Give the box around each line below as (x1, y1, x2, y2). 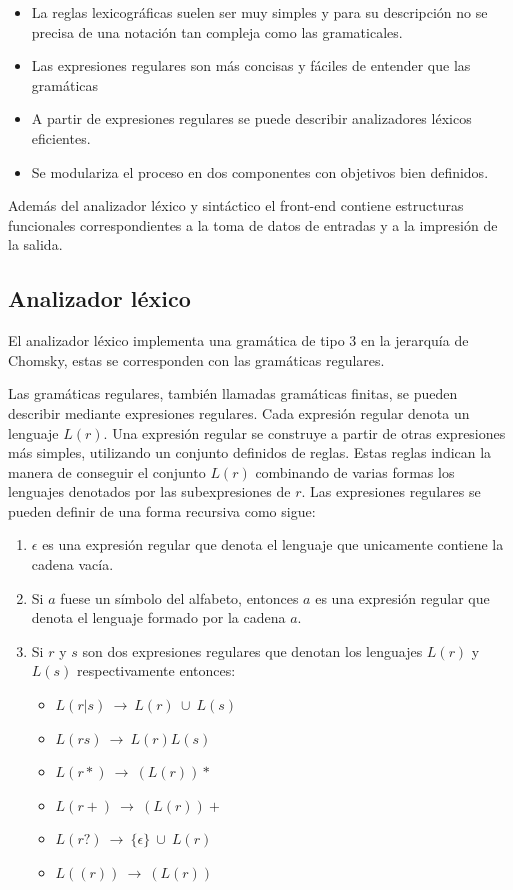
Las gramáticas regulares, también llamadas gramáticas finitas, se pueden (8, 383, 458, 404)
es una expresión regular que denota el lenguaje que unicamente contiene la (42, 534, 504, 555)
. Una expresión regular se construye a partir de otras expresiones (103, 422, 506, 443)
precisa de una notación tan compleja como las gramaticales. (31, 21, 403, 42)
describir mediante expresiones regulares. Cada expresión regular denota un (8, 402, 470, 423)
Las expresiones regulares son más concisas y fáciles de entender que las (31, 55, 471, 76)
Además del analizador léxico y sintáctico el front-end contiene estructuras (8, 195, 464, 216)
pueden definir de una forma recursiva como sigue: (8, 500, 316, 521)
